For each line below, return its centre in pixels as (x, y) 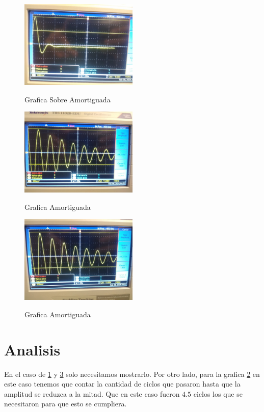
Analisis (32, 349)
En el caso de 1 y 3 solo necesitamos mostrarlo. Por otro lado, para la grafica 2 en (132, 374)
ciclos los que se (218, 393)
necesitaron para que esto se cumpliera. (65, 404)
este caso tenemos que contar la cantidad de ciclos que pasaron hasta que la (122, 384)
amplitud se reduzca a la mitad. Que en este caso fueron (92, 393)
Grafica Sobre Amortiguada (68, 99)
